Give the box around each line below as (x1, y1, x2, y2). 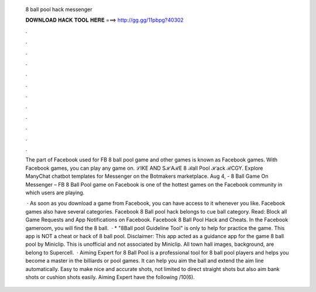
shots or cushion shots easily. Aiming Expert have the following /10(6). (25, 273, 195, 280)
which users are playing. (25, 189, 85, 196)
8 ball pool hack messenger (25, 6, 92, 13)
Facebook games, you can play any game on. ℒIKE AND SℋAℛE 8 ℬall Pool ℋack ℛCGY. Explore (25, 164, 263, 171)
